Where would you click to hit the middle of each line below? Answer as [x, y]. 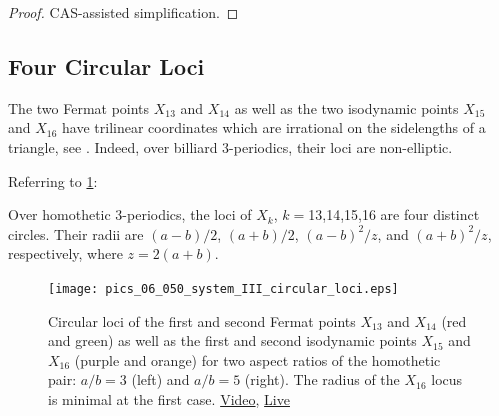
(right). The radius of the [322, 379]
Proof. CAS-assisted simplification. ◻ [123, 12]
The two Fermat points [79, 107]
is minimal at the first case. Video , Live [169, 398]
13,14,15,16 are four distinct [394, 214]
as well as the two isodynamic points [346, 107]
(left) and [160, 379]
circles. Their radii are [76, 233]
